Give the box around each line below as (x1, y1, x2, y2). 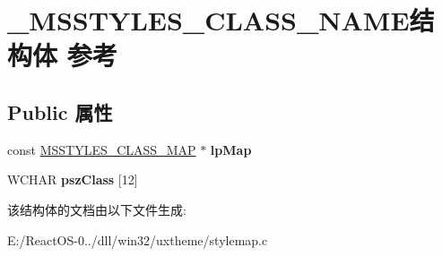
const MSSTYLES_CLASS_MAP (7, 140, 196, 158)
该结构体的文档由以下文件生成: (7, 200, 186, 218)
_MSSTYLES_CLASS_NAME (7, 2, 410, 38)
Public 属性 (7, 98, 113, 125)
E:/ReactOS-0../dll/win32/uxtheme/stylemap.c (7, 230, 268, 249)
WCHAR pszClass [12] (7, 170, 138, 189)
